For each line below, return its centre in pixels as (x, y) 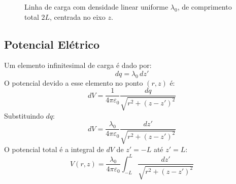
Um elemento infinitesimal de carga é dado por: (78, 65)
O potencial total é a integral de (54, 149)
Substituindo (24, 115)
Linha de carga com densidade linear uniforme (96, 7)
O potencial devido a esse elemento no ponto (74, 82)
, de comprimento (205, 7)
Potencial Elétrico (52, 44)
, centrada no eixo (78, 16)
